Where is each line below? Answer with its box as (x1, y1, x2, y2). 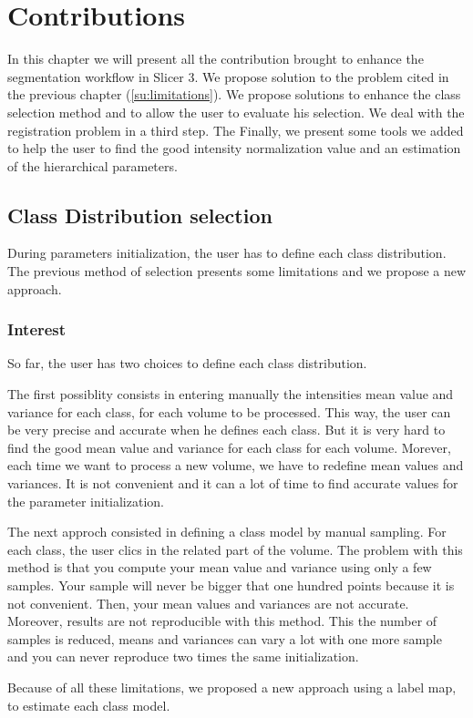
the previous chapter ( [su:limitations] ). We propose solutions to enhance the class (7, 85, 461, 104)
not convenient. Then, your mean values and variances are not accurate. (7, 593, 409, 612)
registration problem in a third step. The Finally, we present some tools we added (7, 120, 464, 139)
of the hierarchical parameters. (7, 156, 178, 175)
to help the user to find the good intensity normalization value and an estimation (7, 138, 461, 158)
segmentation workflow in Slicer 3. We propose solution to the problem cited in (7, 67, 449, 86)
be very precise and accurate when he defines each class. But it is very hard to (7, 420, 446, 439)
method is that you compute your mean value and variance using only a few (7, 558, 432, 577)
